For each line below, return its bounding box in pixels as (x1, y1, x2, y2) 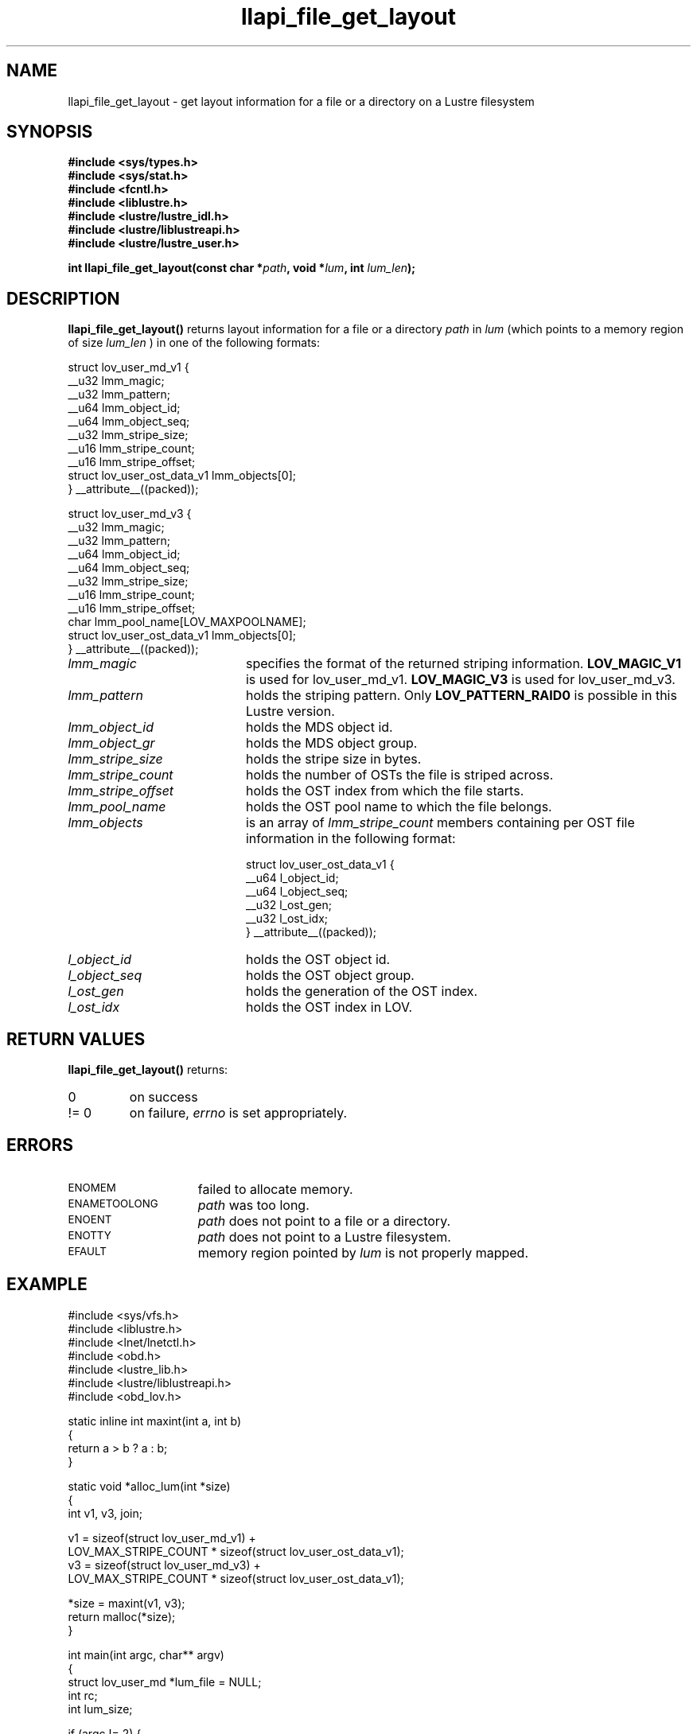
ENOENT (68, 1212, 112, 1226)
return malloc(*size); (68, 1609, 176, 1623)
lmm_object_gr (68, 735, 155, 752)
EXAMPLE (6, 1274, 88, 1295)
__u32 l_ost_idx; (246, 912, 328, 926)
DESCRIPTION (6, 288, 120, 309)
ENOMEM (68, 1180, 116, 1194)
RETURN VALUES (6, 1028, 146, 1049)
